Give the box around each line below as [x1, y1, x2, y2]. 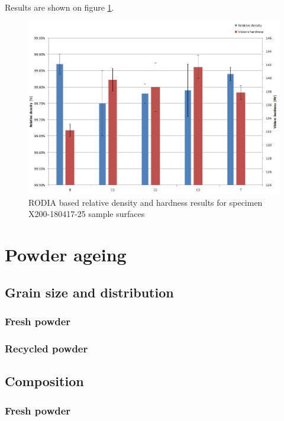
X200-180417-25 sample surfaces [28, 208, 145, 220]
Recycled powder [5, 341, 88, 355]
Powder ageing [5, 242, 127, 267]
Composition [5, 372, 84, 390]
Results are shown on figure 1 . [5, 1, 114, 13]
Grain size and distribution [5, 283, 174, 301]
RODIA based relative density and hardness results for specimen [28, 196, 263, 208]
